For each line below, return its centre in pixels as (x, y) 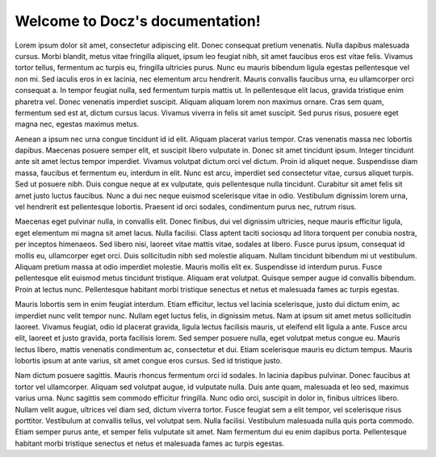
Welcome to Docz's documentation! (138, 21)
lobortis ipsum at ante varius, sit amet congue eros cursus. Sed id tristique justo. (149, 361)
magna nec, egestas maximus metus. (77, 124)
